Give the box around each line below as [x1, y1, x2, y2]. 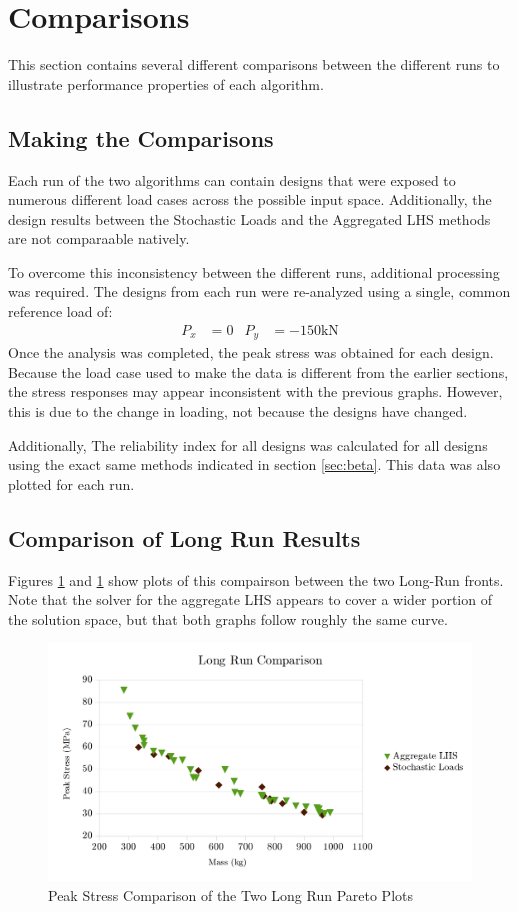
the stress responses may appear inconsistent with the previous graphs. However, [8, 381, 503, 402]
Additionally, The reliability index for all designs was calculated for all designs [8, 434, 488, 455]
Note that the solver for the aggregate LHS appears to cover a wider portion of [8, 589, 492, 610]
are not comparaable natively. [8, 228, 190, 249]
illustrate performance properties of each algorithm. [8, 73, 324, 94]
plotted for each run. [8, 473, 135, 494]
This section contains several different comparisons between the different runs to [8, 54, 500, 75]
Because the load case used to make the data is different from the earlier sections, [8, 361, 509, 382]
